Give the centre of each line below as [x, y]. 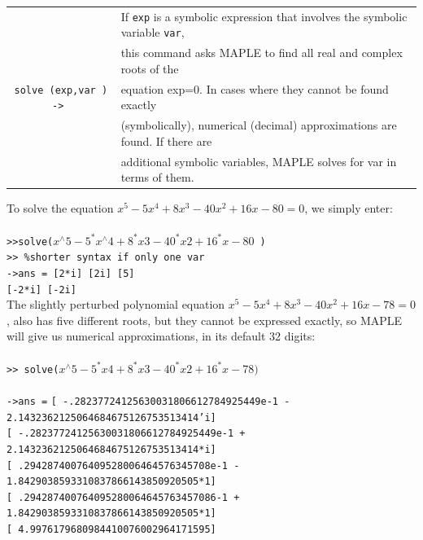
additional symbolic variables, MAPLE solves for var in [259, 161]
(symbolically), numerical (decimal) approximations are [259, 125]
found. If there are [166, 140]
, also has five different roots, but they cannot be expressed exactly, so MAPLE [205, 320]
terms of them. [157, 177]
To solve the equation [60, 208]
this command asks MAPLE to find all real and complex [262, 53]
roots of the [150, 68]
